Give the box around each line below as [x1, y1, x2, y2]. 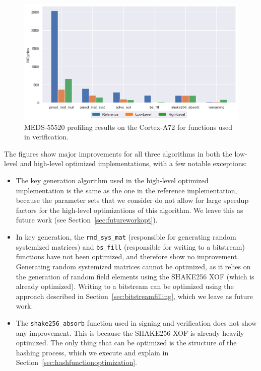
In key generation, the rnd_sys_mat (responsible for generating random [16, 232, 236, 242]
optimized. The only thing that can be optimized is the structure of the [16, 337, 237, 348]
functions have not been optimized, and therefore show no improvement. [16, 251, 239, 262]
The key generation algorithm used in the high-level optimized [16, 175, 209, 186]
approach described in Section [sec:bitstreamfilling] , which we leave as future [16, 290, 253, 301]
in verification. [24, 131, 69, 142]
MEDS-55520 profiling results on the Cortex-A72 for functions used [24, 121, 233, 132]
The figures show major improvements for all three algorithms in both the [4, 148, 232, 159]
